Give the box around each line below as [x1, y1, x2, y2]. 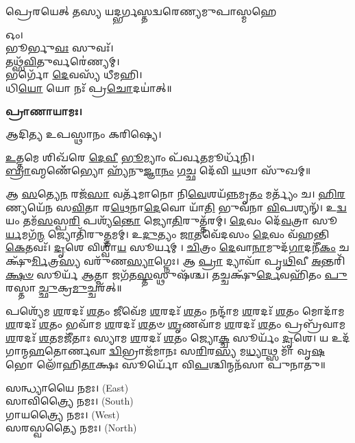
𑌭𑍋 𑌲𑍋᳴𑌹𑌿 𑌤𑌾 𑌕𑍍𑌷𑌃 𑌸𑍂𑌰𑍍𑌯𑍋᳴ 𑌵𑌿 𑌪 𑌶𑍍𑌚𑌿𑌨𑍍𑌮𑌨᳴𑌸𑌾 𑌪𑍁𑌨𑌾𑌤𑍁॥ [5, 357, 326, 372]
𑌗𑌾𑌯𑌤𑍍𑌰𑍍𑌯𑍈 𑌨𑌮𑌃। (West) [5, 407, 120, 421]
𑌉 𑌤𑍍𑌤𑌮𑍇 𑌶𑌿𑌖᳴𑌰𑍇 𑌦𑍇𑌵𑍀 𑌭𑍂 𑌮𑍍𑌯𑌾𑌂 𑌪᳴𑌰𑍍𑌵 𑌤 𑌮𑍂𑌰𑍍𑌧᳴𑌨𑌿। [5, 149, 255, 164]
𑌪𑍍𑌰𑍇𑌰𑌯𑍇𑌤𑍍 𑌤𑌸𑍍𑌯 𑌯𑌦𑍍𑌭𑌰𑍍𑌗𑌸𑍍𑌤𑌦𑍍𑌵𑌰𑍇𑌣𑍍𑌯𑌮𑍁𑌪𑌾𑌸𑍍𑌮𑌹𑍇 [5, 4, 277, 18]
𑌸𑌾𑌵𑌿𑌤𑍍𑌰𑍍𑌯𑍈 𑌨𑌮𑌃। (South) [5, 394, 134, 408]
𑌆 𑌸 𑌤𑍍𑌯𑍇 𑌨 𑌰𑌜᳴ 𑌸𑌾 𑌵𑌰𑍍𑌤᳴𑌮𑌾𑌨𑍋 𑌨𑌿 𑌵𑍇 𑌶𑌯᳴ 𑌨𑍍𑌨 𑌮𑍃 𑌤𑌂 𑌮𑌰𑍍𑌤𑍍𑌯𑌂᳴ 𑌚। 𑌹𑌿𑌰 [5, 186, 345, 200]
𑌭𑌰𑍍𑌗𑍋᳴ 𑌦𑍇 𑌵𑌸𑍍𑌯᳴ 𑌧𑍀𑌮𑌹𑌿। [5, 67, 143, 82]
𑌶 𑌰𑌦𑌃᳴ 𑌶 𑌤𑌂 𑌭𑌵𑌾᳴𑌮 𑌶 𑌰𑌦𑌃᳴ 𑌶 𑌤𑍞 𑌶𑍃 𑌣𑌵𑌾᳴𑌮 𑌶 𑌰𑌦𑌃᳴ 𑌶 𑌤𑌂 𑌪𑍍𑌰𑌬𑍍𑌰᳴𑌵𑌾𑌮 [5, 317, 346, 331]
